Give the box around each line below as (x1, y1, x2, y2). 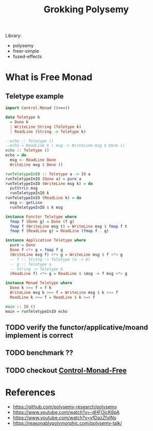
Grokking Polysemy (43, 4, 129, 15)
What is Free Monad (5, 71, 92, 83)
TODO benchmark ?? (5, 348, 73, 358)
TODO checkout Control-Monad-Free (5, 366, 127, 374)
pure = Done (10, 242, 36, 248)
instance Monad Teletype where (5, 280, 72, 286)
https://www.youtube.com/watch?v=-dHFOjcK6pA (12, 409, 120, 415)
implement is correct (5, 331, 73, 340)
